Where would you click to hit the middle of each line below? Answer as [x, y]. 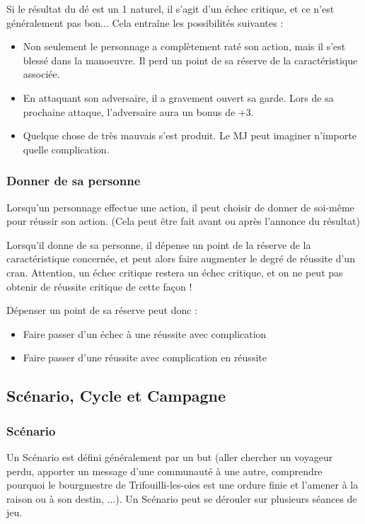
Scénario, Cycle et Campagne [116, 396]
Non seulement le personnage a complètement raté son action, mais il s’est [184, 46]
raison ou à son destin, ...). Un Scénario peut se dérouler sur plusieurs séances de [182, 498]
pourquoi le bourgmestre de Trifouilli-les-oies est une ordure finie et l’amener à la [182, 485]
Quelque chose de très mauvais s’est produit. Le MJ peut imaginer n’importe [190, 135]
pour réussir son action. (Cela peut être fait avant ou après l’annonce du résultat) [183, 221]
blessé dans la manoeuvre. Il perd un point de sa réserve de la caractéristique [190, 60]
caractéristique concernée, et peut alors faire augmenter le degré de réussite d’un [181, 258]
